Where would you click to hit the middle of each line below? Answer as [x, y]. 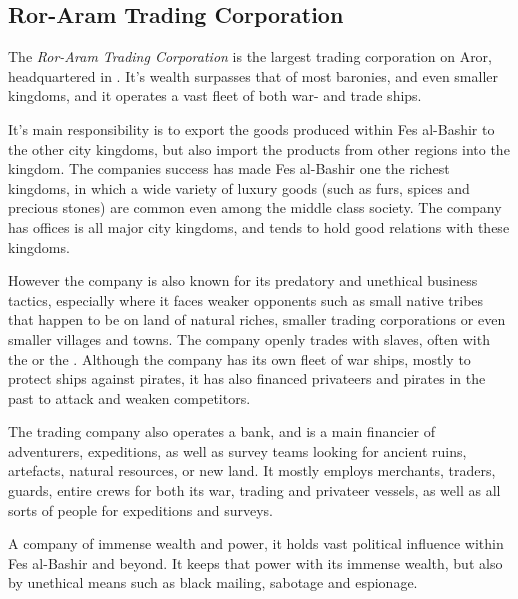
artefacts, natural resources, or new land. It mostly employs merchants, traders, [252, 470]
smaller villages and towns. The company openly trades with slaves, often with [249, 338]
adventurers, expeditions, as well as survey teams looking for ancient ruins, [237, 450]
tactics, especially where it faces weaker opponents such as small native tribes [246, 299]
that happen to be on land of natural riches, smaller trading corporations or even [257, 319]
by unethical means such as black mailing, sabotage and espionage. [213, 582]
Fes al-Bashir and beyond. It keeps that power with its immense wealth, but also [255, 562]
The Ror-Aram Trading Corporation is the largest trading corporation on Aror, [250, 56]
